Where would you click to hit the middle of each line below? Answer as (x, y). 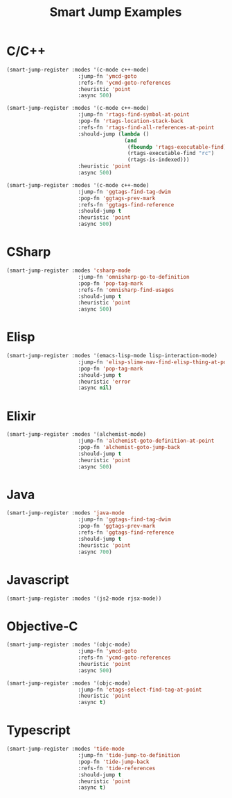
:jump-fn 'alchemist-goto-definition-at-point (146, 441)
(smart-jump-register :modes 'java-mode (66, 513)
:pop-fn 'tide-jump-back (114, 762)
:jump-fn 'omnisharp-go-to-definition (134, 277)
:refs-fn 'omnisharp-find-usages (126, 290)
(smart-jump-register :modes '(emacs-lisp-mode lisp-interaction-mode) (112, 356)
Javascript (38, 579)
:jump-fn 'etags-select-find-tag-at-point (140, 690)
